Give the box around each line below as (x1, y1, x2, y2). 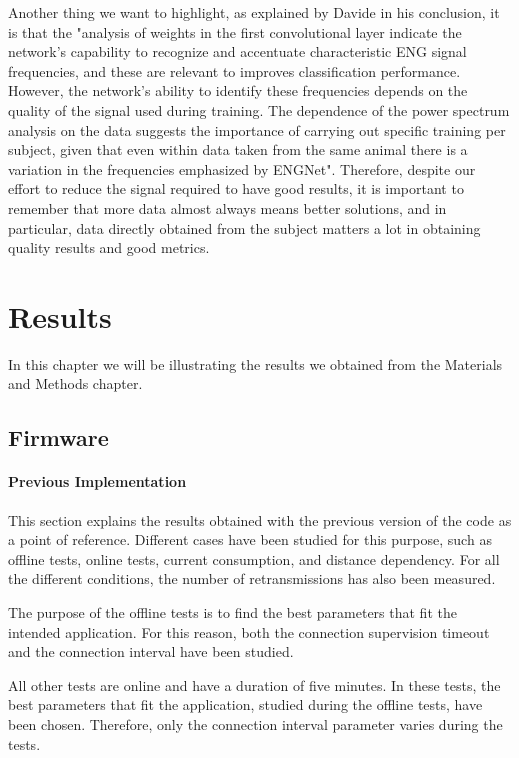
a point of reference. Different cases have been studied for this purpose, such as (8, 529, 492, 550)
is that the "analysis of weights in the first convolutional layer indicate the (8, 21, 462, 42)
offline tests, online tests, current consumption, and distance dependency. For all (8, 548, 500, 569)
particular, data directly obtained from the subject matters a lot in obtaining (8, 217, 481, 238)
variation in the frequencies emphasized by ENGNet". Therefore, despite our (8, 158, 476, 179)
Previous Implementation (8, 471, 187, 492)
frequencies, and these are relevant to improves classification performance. (8, 60, 461, 81)
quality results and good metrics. (8, 237, 210, 258)
